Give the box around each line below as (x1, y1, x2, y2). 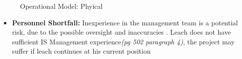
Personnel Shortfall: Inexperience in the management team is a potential (12, 17, 238, 27)
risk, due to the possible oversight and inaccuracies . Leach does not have (12, 27, 231, 37)
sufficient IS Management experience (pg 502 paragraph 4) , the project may (12, 36, 235, 46)
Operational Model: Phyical (20, 1, 103, 11)
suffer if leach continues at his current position (12, 46, 151, 56)
